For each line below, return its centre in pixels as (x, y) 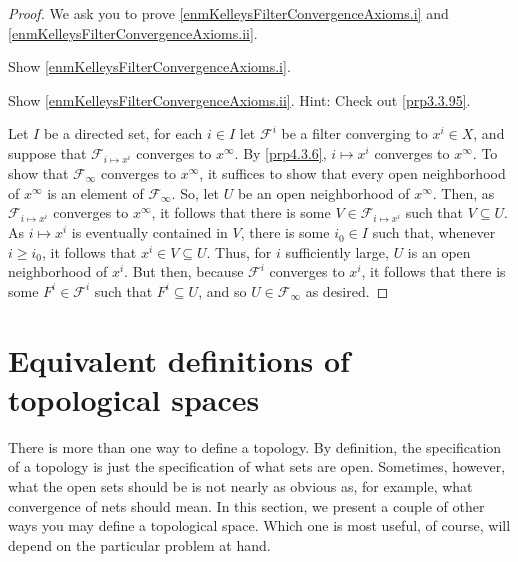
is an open (439, 251)
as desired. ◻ (347, 290)
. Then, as (463, 192)
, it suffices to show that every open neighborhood (352, 172)
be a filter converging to (354, 133)
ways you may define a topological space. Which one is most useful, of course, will (259, 525)
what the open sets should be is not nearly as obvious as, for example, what (240, 486)
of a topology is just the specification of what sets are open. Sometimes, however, (257, 466)
